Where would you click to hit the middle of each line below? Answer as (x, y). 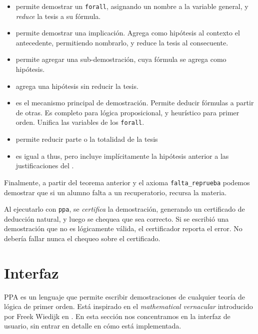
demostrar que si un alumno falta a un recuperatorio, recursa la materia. (115, 192)
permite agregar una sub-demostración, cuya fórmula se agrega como (121, 59)
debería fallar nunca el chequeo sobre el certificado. (82, 238)
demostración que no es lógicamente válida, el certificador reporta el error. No (123, 228)
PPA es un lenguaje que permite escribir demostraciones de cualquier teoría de (124, 296)
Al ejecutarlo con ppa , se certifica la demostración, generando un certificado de (124, 209)
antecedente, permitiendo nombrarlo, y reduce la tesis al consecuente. (122, 42)
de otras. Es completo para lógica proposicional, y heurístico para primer (127, 112)
